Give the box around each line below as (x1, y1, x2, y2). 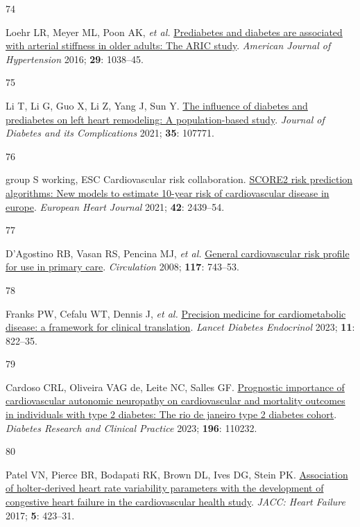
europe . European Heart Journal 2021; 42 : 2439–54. (6, 199, 225, 214)
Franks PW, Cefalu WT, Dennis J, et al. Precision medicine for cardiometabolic (6, 306, 346, 320)
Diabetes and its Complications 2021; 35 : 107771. (6, 126, 214, 140)
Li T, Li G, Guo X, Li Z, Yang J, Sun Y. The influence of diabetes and (6, 98, 308, 112)
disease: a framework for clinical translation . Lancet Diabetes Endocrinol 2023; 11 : (6, 320, 355, 334)
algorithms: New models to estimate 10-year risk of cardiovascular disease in (6, 185, 329, 200)
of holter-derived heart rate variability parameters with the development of (6, 481, 324, 495)
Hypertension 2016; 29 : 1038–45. (6, 51, 144, 66)
